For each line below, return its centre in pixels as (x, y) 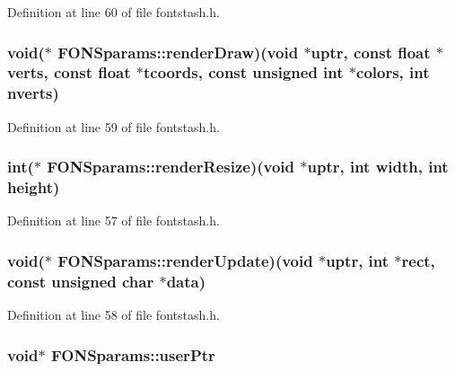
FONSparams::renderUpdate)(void (185, 260)
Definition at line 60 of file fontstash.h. (114, 12)
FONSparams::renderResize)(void (171, 167)
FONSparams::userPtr (133, 354)
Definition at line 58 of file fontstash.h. (114, 315)
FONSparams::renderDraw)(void (178, 52)
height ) (34, 187)
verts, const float (69, 72)
